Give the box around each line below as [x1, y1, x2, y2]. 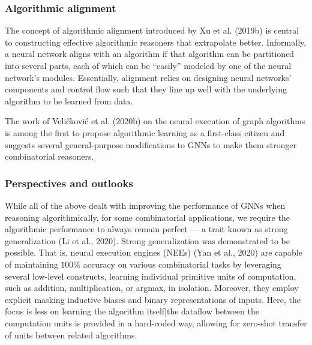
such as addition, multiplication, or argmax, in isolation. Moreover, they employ [5, 281, 299, 294]
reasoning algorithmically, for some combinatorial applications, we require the [5, 211, 290, 223]
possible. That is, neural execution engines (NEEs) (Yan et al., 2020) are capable [5, 246, 302, 259]
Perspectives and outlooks [5, 175, 133, 190]
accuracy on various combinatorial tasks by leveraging [83, 257, 281, 270]
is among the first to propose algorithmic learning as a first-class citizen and [5, 126, 285, 139]
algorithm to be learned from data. [5, 94, 133, 107]
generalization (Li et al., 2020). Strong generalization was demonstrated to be [5, 234, 290, 247]
